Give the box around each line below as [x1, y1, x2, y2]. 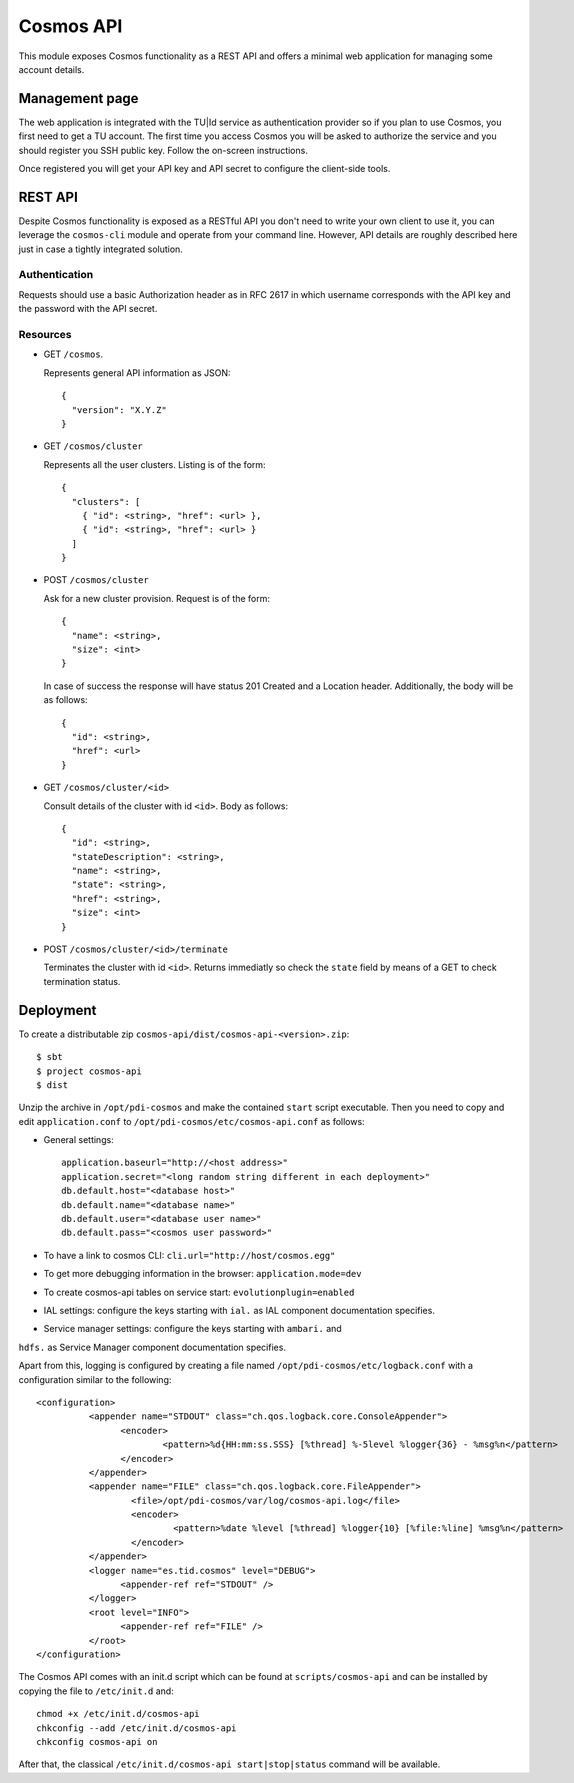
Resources [18, 328, 72, 341]
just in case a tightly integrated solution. [18, 243, 184, 255]
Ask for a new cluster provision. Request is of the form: [43, 592, 270, 604]
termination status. [43, 975, 121, 987]
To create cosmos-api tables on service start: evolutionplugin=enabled [43, 1286, 355, 1298]
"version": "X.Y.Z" [71, 404, 167, 415]
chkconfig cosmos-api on [36, 1736, 158, 1747]
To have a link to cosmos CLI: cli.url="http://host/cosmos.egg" [43, 1249, 336, 1261]
